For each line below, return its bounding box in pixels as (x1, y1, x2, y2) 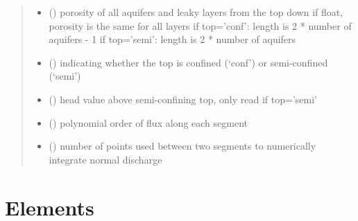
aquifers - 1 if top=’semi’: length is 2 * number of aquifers (49, 32, 296, 46)
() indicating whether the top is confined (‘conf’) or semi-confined (49, 55, 328, 69)
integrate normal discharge (49, 152, 162, 166)
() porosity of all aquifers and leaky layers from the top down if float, (49, 5, 343, 19)
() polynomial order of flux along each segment (49, 115, 248, 130)
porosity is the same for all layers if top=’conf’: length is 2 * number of (49, 18, 352, 33)
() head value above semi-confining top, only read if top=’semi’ (49, 91, 317, 106)
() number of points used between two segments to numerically (49, 139, 316, 153)
